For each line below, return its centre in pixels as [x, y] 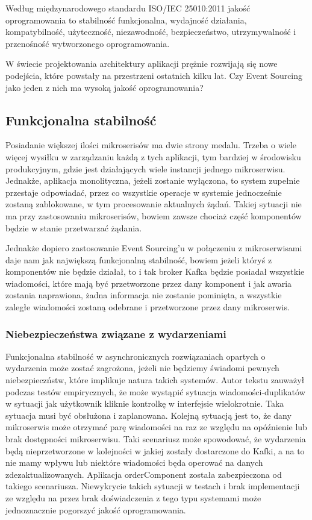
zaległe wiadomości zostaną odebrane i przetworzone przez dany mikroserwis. [148, 307]
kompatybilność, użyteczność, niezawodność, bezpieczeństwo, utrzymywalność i [151, 32]
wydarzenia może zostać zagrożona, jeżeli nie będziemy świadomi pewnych [142, 368]
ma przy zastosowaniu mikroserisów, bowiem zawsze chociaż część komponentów [154, 215]
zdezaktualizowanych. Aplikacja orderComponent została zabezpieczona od [144, 474]
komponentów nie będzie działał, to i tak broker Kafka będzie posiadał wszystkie [155, 271]
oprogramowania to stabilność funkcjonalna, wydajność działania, [126, 20]
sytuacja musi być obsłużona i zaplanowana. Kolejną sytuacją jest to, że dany [148, 415]
